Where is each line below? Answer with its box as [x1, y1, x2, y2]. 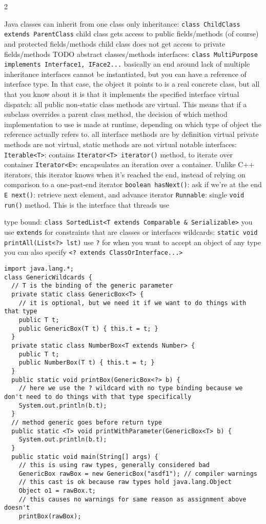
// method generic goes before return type [11, 418, 162, 426]
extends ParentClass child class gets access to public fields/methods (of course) [4, 28, 259, 39]
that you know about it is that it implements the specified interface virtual [4, 89, 239, 99]
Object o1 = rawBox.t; [18, 487, 96, 495]
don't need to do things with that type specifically [4, 393, 192, 400]
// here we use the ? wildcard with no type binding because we [18, 385, 243, 392]
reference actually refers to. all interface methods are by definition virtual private [4, 129, 259, 139]
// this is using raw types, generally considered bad [18, 461, 210, 469]
